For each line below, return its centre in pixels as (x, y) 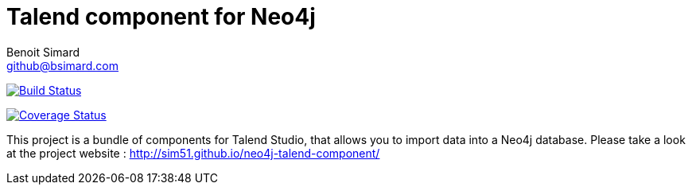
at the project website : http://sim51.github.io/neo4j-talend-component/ (193, 153)
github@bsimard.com (62, 65)
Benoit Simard (43, 52)
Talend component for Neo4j (161, 17)
